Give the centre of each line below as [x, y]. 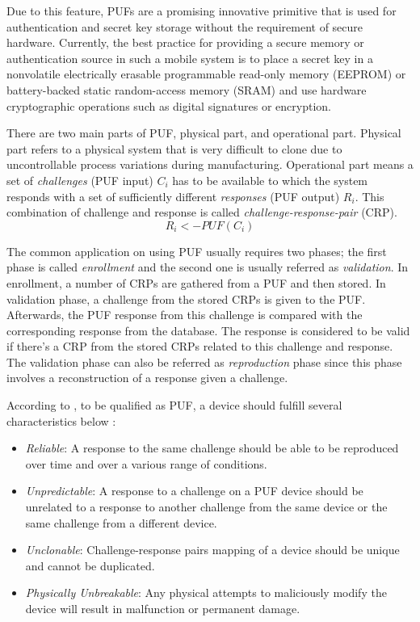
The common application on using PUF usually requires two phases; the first [197, 251]
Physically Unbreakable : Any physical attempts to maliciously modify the [206, 593]
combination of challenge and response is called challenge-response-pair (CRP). [202, 212]
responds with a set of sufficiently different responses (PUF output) [173, 196]
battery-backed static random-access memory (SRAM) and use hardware [187, 89]
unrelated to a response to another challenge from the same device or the [206, 507]
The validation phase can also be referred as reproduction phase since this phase [204, 361]
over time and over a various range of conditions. [146, 463]
